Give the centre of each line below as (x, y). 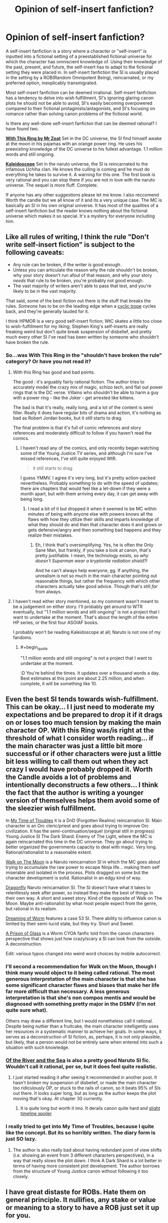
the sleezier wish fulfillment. (51, 808)
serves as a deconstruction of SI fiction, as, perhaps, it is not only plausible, (84, 1036)
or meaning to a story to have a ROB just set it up (83, 1207)
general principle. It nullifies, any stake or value (81, 1200)
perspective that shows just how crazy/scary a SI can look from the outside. (84, 938)
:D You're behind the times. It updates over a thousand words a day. (90, 673)
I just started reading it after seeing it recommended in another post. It (85, 1077)
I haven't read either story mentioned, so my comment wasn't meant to (86, 602)
